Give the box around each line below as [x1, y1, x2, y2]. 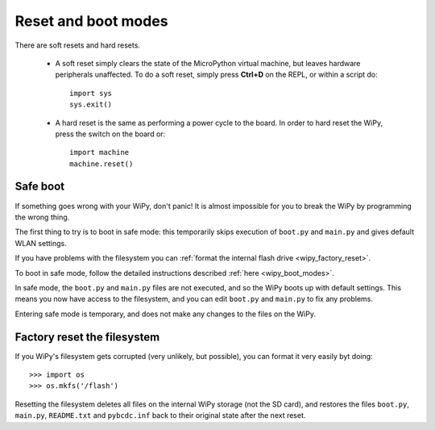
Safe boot [14, 180, 65, 194]
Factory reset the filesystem [14, 330, 160, 344]
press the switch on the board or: [55, 129, 166, 139]
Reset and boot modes [14, 12, 168, 30]
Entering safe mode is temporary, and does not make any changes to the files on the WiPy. [14, 309, 316, 319]
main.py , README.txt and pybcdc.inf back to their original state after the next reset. [14, 411, 306, 420]
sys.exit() [69, 100, 113, 109]
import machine [69, 148, 130, 157]
